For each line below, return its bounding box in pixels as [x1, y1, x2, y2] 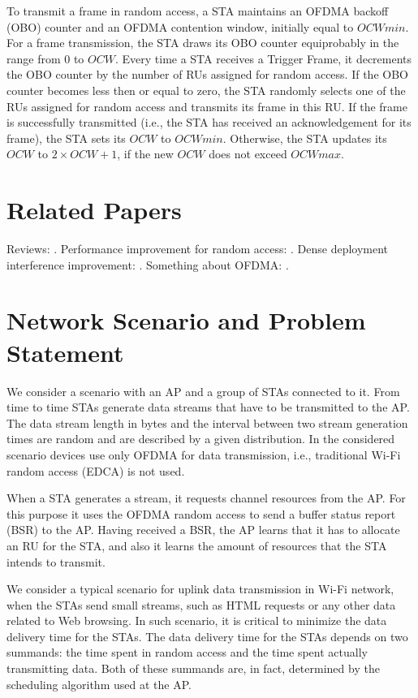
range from [6, 50, 61, 67]
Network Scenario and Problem [6, 304, 366, 337]
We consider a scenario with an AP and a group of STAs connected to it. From [6, 382, 400, 399]
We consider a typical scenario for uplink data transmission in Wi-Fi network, [6, 580, 394, 597]
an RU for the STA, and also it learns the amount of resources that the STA [6, 536, 387, 554]
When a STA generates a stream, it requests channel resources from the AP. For [6, 489, 406, 506]
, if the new [117, 145, 174, 162]
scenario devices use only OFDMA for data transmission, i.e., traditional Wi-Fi [6, 446, 401, 463]
